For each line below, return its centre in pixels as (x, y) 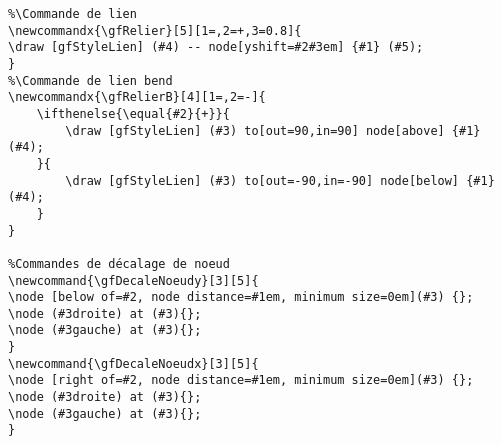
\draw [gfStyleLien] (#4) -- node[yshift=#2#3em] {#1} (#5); (216, 47)
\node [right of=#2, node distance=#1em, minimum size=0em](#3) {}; (241, 380)
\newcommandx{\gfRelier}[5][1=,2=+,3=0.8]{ (155, 30)
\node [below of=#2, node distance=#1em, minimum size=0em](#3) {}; (241, 297)
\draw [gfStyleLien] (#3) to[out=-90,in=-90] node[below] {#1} (280, 180)
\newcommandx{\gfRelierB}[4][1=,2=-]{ (137, 97)
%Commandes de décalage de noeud (119, 263)
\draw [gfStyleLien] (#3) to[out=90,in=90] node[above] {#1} (273, 130)
